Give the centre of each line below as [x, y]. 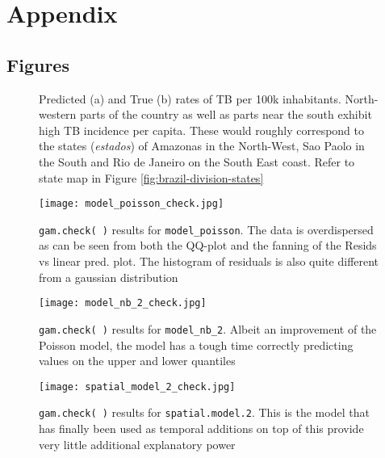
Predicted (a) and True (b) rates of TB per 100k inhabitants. [190, 98]
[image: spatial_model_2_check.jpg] [137, 387]
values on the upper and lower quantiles [137, 361]
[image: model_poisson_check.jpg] [132, 204]
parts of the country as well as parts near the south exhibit [226, 114]
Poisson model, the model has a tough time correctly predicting [196, 345]
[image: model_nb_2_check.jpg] [123, 303]
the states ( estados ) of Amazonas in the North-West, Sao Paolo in [202, 146]
